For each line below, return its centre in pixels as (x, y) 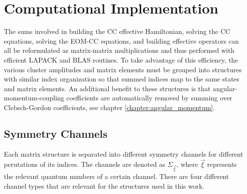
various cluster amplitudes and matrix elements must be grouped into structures (123, 69)
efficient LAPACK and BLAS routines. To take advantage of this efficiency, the (121, 59)
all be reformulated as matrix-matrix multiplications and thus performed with (119, 50)
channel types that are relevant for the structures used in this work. (104, 186)
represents (222, 164)
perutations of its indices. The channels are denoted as (85, 164)
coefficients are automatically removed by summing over (149, 98)
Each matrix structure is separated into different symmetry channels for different (124, 154)
